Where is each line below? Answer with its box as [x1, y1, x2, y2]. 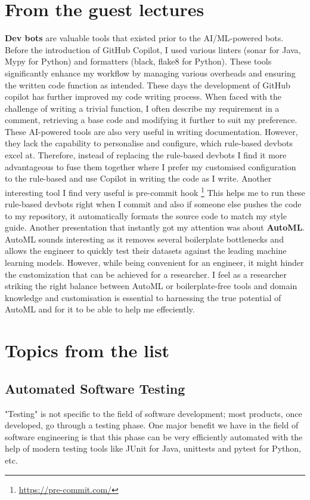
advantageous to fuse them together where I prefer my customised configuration [5, 160, 296, 173]
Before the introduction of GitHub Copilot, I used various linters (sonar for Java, [5, 43, 301, 56]
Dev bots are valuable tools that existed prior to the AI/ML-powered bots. [5, 32, 284, 44]
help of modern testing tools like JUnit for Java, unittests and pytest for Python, [5, 442, 301, 455]
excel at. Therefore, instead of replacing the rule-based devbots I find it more [5, 149, 287, 161]
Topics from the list [5, 338, 170, 363]
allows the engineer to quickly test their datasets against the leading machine [5, 244, 287, 257]
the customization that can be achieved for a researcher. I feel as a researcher [5, 268, 287, 280]
